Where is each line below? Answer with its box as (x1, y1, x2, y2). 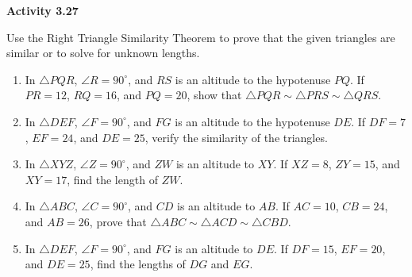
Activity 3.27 (6, 2, 79, 18)
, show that (187, 87, 242, 103)
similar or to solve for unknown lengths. (6, 44, 200, 61)
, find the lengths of (90, 256, 186, 272)
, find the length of (67, 171, 158, 187)
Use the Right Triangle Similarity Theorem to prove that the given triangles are (6, 29, 395, 45)
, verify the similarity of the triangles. (144, 129, 328, 145)
